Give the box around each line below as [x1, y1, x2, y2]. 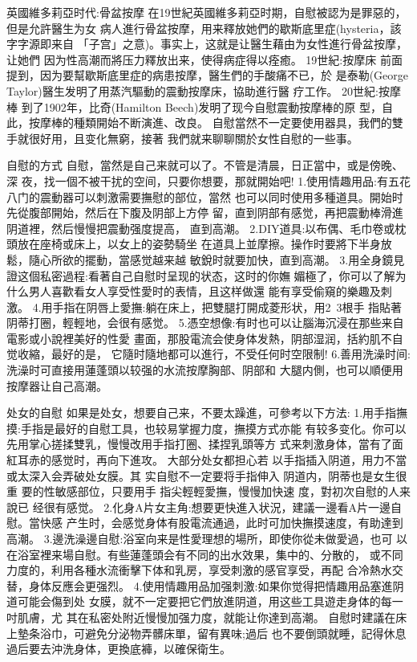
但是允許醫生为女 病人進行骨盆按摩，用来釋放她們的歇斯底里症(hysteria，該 [6, 19, 402, 36]
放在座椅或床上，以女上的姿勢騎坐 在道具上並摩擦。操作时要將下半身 [17, 235, 381, 252]
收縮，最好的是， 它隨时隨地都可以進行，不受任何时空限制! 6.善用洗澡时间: [17, 345, 411, 362]
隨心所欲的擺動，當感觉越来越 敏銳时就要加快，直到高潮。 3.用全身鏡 [28, 251, 394, 268]
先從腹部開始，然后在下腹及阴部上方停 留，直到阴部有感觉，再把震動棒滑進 [6, 204, 403, 221]
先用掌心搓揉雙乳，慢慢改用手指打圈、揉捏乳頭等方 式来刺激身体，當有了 [6, 435, 392, 452]
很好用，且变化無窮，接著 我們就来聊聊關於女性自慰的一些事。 [28, 129, 358, 146]
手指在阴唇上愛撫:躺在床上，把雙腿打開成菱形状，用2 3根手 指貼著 [52, 298, 403, 315]
